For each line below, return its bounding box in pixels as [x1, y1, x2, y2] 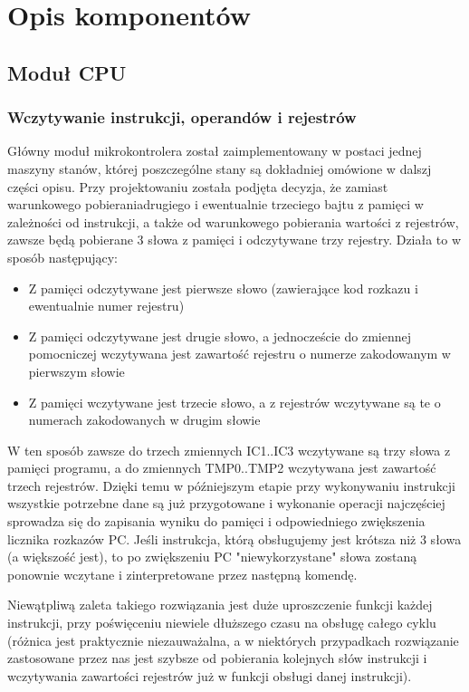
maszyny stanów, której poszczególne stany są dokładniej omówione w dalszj [7, 159, 432, 178]
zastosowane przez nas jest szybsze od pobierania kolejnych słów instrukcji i [7, 649, 427, 668]
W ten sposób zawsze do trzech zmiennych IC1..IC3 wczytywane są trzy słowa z [7, 440, 451, 459]
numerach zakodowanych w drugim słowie [28, 410, 261, 429]
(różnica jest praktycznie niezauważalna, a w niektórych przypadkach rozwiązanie [7, 630, 459, 649]
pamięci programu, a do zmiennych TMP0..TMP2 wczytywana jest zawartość [7, 458, 436, 477]
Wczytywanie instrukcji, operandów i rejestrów [7, 106, 357, 129]
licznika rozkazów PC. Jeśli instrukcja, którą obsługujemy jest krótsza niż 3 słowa [7, 529, 462, 548]
